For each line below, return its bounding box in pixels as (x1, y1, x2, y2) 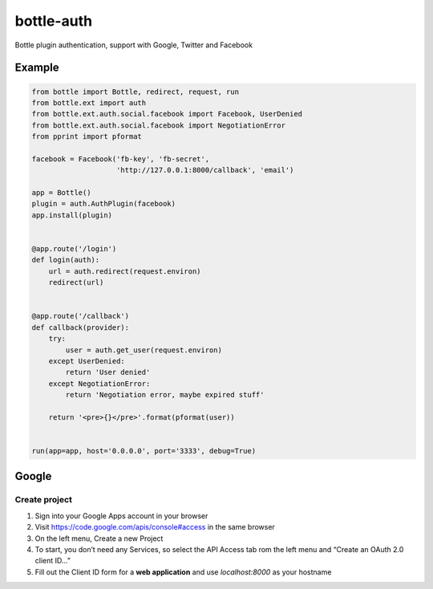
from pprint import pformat (31, 132, 142, 141)
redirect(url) (48, 278, 104, 287)
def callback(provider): (31, 323, 130, 332)
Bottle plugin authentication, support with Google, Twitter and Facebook (14, 40, 253, 50)
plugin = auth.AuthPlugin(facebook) (31, 199, 176, 209)
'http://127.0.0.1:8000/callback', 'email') (116, 165, 294, 175)
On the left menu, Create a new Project (34, 534, 164, 543)
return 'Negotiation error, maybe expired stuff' (65, 390, 265, 400)
